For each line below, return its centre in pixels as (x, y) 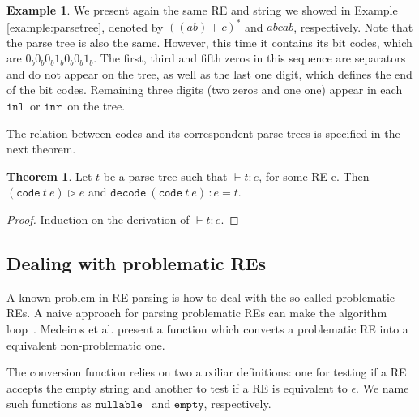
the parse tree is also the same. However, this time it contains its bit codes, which (209, 42)
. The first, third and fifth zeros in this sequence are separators (250, 58)
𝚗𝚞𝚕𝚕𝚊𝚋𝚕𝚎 (119, 405)
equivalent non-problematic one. (86, 344)
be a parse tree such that (165, 176)
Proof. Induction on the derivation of (98, 219)
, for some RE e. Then (314, 176)
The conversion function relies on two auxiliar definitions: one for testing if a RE (207, 372)
